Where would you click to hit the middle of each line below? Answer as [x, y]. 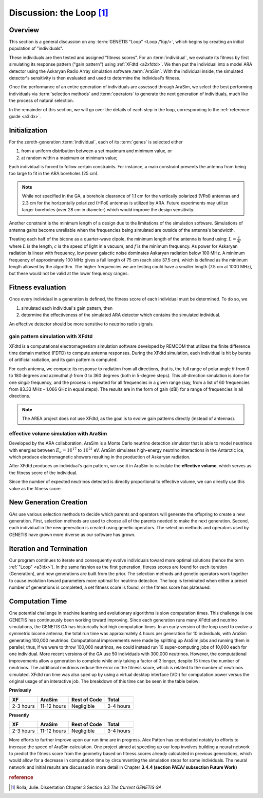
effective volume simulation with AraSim [58, 433]
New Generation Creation [48, 502]
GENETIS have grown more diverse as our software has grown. [72, 535]
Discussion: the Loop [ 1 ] [59, 13]
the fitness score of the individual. [43, 473]
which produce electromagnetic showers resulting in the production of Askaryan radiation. [100, 457]
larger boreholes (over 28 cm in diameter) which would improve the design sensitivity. [108, 209]
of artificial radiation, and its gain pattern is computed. [63, 360]
